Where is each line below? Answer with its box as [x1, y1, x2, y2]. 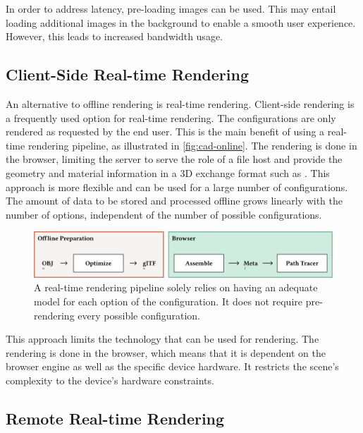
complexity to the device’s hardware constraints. [6, 372, 214, 387]
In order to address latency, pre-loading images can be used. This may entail [6, 1, 336, 16]
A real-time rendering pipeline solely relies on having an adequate [34, 280, 318, 295]
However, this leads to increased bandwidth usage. [6, 29, 223, 44]
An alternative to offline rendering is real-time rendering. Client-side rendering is [6, 96, 355, 111]
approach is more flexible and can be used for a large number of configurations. [6, 179, 348, 194]
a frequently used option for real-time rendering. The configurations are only [6, 110, 336, 125]
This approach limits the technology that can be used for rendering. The [6, 331, 319, 346]
